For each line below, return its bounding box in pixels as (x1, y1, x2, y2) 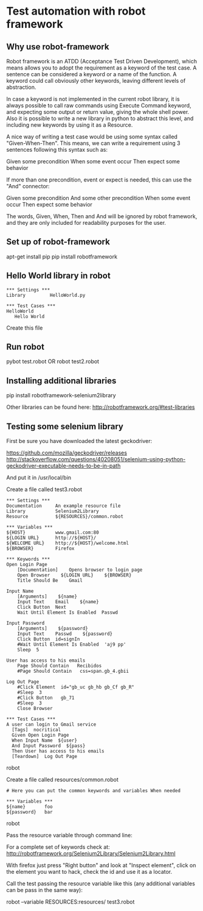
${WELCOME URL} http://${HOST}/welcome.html (6, 541, 129, 547)
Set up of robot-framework (6, 236, 111, 247)
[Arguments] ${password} (17, 626, 88, 632)
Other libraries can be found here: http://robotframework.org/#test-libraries (6, 403, 195, 411)
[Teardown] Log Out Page (12, 754, 78, 760)
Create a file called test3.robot (6, 486, 83, 493)
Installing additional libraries (6, 375, 117, 386)
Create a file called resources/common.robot (6, 776, 119, 784)
